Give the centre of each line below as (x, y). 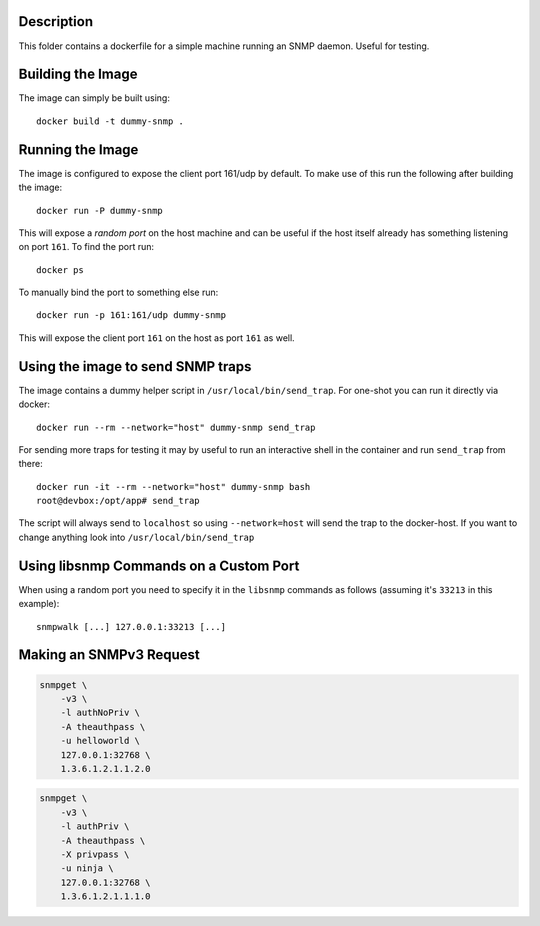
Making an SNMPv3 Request (109, 655)
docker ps (60, 269)
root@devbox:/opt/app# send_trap (118, 501)
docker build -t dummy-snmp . (110, 121)
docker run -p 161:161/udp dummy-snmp (131, 315)
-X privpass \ (95, 854)
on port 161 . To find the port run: (86, 247)
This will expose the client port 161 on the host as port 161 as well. (156, 337)
